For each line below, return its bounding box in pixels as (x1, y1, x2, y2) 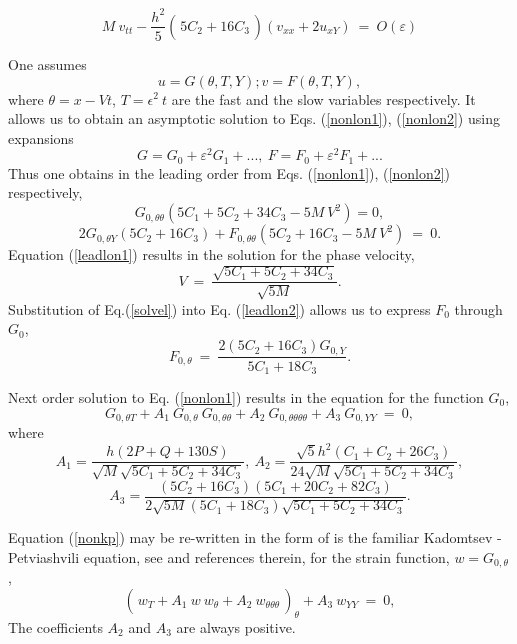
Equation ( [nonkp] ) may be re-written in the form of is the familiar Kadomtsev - (8, 527, 502, 548)
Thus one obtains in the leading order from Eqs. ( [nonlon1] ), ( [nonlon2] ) (8, 162, 451, 183)
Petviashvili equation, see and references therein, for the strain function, (8, 546, 450, 567)
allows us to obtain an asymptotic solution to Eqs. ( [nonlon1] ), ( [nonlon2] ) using (8, 108, 500, 129)
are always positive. (176, 616, 296, 637)
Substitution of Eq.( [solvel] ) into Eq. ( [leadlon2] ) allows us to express (8, 298, 431, 319)
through (454, 298, 503, 319)
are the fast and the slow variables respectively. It (171, 88, 476, 109)
